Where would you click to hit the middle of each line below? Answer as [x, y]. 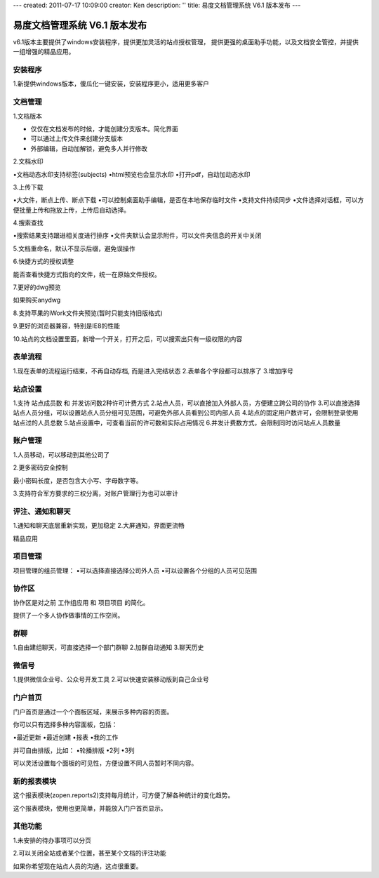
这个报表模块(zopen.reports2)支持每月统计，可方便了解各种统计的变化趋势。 [124, 795]
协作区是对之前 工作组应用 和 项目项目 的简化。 [81, 602]
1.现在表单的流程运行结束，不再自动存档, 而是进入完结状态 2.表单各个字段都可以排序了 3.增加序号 [153, 371]
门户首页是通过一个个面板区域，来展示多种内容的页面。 [93, 712]
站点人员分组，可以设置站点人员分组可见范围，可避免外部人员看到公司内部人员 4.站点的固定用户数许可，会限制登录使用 [186, 413]
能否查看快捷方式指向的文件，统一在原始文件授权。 [87, 274]
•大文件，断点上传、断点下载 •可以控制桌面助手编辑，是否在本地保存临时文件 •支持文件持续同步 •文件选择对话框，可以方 [188, 200]
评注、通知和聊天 [42, 511]
